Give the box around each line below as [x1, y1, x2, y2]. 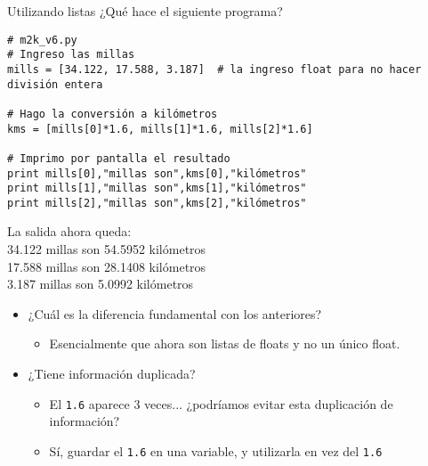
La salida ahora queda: [7, 222, 132, 241]
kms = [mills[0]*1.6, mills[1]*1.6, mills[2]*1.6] [7, 122, 313, 135]
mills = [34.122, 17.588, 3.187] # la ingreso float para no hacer [7, 62, 422, 76]
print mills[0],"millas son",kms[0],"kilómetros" [7, 167, 307, 180]
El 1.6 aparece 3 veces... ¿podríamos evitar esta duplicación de [49, 394, 393, 413]
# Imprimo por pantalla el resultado [7, 151, 230, 165]
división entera [7, 78, 103, 91]
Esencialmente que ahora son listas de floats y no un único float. [49, 334, 400, 353]
